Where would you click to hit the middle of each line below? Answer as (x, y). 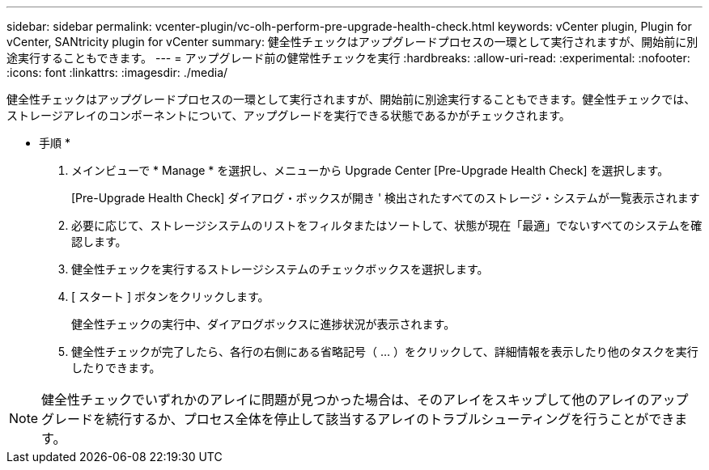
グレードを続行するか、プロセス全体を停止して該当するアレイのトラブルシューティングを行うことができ (358, 419)
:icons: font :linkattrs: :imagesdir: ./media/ (117, 72)
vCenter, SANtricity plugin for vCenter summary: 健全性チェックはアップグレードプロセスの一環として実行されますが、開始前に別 (352, 42)
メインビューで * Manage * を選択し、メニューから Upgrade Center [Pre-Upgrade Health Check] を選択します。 (370, 170)
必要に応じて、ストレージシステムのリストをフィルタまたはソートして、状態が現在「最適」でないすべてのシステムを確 (387, 225)
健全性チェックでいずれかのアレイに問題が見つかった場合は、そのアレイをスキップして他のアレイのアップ (365, 400)
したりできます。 (116, 368)
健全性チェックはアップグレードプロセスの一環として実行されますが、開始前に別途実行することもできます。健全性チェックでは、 (351, 99)
